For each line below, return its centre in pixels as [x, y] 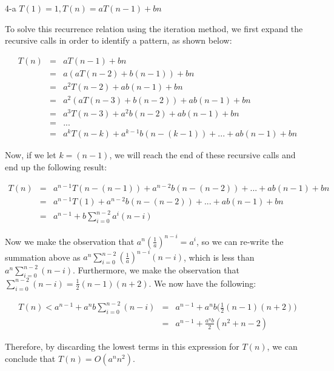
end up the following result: [56, 166]
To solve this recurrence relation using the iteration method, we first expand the [154, 28]
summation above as [43, 257]
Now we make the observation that [70, 241]
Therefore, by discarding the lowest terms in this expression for [122, 346]
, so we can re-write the [240, 241]
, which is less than [219, 257]
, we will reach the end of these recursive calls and [202, 155]
